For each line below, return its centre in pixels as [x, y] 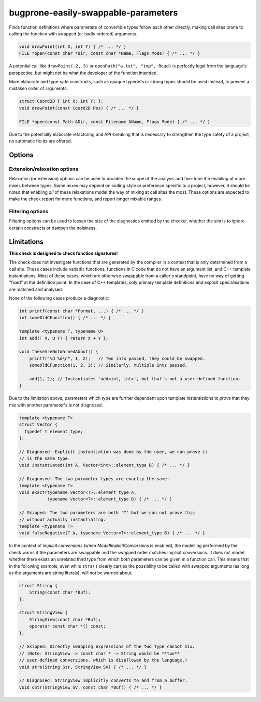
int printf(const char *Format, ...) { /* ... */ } [82, 311]
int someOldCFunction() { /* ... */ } [65, 318]
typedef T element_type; [54, 431]
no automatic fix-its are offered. [40, 141]
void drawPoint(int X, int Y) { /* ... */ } [73, 47]
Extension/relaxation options [44, 169]
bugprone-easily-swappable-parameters [94, 13]
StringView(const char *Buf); [65, 619]
